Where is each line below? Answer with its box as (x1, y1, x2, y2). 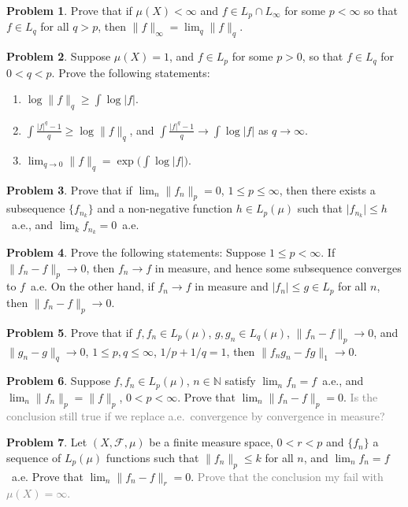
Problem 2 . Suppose (6, 48, 111, 65)
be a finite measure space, (149, 434, 273, 450)
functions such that (106, 449, 199, 465)
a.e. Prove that (11, 468, 83, 484)
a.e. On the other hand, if (30, 278, 154, 294)
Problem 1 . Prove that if (6, 2, 132, 18)
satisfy (224, 372, 256, 389)
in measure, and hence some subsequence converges (154, 259, 402, 276)
